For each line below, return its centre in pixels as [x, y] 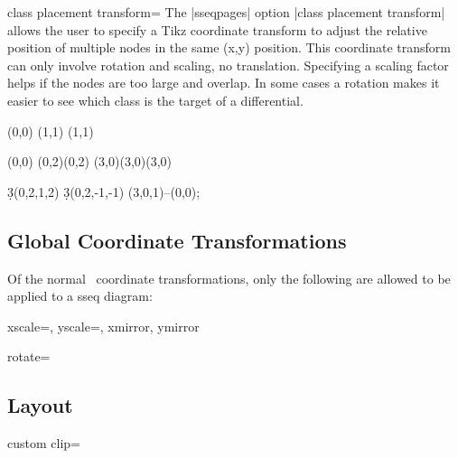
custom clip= [44, 443]
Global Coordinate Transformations [177, 240]
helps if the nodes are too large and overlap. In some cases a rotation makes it [224, 83]
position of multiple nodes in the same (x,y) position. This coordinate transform [229, 47]
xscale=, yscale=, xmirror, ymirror [103, 326]
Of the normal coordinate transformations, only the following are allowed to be [229, 278]
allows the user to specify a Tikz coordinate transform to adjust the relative [217, 29]
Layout [40, 405]
